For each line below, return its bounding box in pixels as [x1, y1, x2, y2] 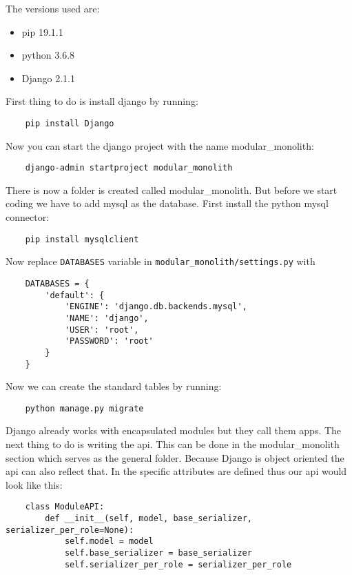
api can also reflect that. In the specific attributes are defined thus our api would [6, 464, 347, 478]
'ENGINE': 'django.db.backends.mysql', [64, 302, 247, 312]
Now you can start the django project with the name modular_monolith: [6, 138, 314, 153]
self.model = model [64, 536, 154, 547]
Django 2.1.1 [21, 70, 76, 85]
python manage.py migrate [25, 403, 144, 413]
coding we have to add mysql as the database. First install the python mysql [6, 196, 329, 211]
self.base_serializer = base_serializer [64, 548, 252, 558]
